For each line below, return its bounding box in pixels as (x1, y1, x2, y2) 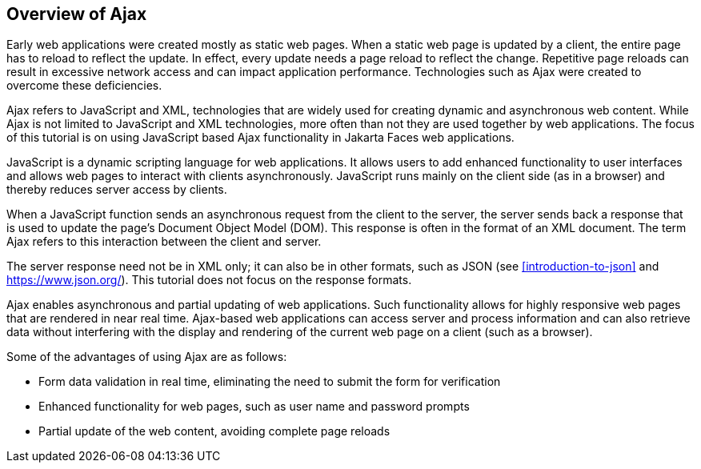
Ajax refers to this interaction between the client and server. (6, 234, 322, 249)
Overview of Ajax (6, 4, 147, 24)
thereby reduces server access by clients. (6, 182, 227, 197)
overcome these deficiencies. (6, 78, 162, 93)
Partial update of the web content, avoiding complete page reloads (38, 424, 391, 439)
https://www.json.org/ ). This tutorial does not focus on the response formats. (6, 273, 412, 287)
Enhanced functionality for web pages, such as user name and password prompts (38, 399, 470, 414)
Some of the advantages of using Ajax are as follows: (6, 350, 287, 364)
